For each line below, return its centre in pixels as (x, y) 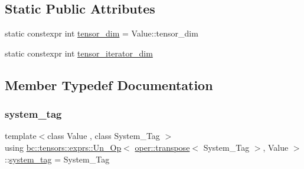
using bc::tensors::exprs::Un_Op (63, 147)
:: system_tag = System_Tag (57, 159)
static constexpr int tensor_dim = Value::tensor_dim (102, 33)
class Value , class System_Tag (104, 136)
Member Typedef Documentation (109, 84)
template (21, 136)
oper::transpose (162, 147)
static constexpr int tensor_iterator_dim (79, 53)
